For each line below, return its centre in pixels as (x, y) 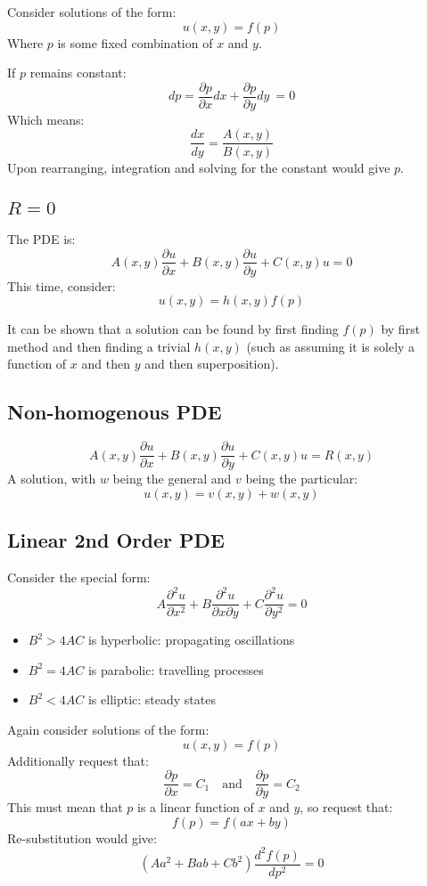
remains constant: (78, 73)
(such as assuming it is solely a (331, 346)
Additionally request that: (78, 760)
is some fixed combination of (135, 42)
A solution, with (52, 479)
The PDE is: (41, 238)
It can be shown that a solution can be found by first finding (173, 329)
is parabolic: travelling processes (176, 669)
